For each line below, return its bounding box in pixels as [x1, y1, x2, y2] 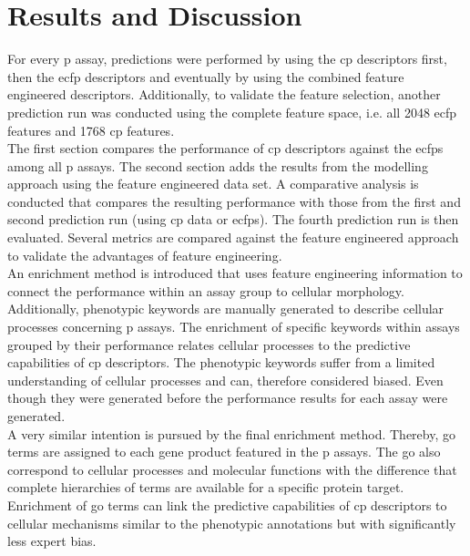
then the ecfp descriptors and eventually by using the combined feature [7, 67, 404, 86]
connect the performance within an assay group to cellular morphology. [7, 281, 404, 300]
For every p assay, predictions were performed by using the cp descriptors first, [7, 49, 447, 68]
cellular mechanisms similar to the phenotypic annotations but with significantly [7, 513, 456, 532]
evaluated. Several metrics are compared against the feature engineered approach [7, 228, 459, 247]
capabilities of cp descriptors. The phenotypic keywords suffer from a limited [7, 353, 435, 372]
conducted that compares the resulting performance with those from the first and [7, 191, 461, 211]
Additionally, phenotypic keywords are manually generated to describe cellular [7, 299, 444, 318]
